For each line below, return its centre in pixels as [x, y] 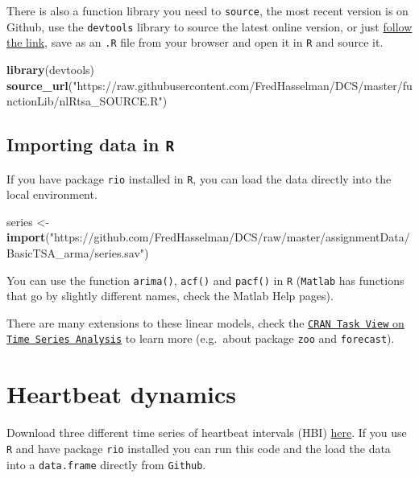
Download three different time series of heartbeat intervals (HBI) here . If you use [207, 433]
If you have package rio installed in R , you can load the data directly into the [199, 178]
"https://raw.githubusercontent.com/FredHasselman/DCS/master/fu [243, 85]
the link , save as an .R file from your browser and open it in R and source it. [195, 42]
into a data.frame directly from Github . [106, 464]
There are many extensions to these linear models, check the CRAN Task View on [205, 322]
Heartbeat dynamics [122, 394]
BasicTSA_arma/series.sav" [76, 252]
